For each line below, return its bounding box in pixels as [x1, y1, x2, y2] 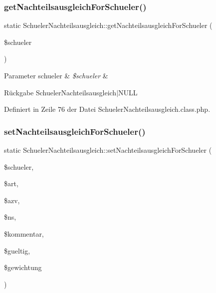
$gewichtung [4, 262, 42, 273]
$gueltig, [4, 245, 30, 256]
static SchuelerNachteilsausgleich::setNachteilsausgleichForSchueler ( [4, 145, 212, 155]
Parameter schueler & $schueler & [4, 70, 108, 80]
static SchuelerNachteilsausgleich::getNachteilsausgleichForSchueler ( [4, 20, 213, 30]
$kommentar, [4, 228, 44, 239]
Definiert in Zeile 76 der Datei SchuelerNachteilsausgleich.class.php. [4, 104, 211, 114]
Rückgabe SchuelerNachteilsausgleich [4, 87, 117, 97]
